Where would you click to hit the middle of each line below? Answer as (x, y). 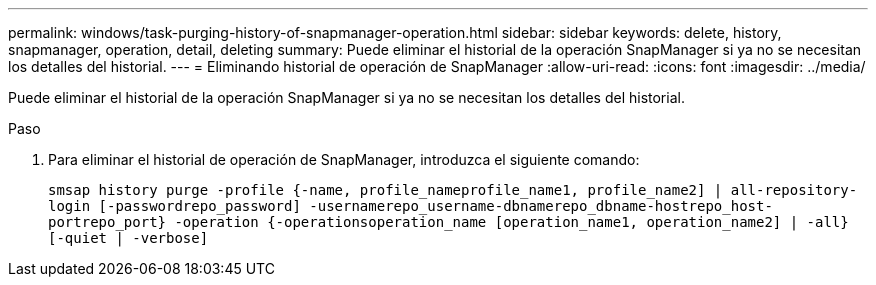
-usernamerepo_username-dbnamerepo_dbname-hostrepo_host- (541, 206)
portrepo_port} (107, 222)
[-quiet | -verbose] (128, 238)
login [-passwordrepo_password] (174, 206)
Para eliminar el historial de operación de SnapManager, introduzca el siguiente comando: (344, 159)
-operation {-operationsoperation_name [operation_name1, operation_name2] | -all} (511, 222)
